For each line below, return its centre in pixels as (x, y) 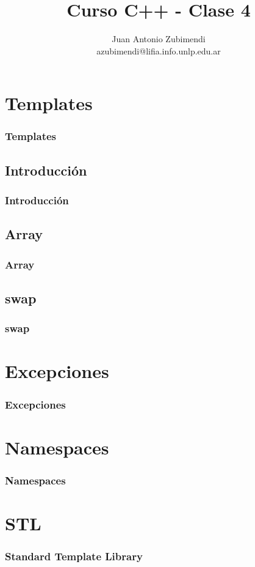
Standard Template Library (74, 556)
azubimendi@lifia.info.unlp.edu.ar (159, 50)
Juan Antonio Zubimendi (159, 39)
